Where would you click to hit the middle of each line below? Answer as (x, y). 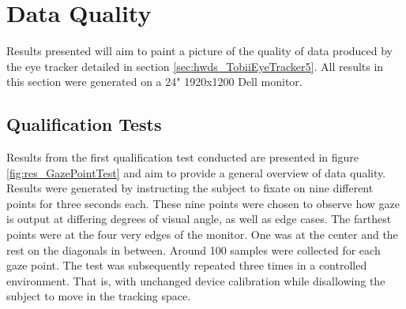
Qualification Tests (84, 124)
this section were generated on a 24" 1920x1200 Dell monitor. (154, 82)
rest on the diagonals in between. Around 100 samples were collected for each (194, 249)
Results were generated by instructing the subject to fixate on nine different (190, 188)
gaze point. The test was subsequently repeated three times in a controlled (187, 265)
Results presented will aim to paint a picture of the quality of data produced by (200, 51)
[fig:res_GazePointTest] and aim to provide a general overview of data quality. (196, 172)
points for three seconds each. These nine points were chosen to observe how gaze (203, 203)
